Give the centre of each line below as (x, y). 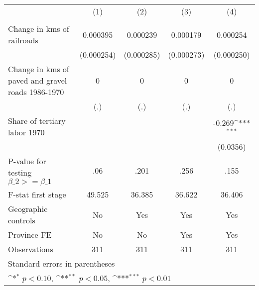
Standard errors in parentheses (62, 263)
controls (22, 220)
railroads (23, 40)
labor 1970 (26, 132)
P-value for (27, 161)
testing (20, 172)
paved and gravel (38, 80)
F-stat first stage (37, 194)
